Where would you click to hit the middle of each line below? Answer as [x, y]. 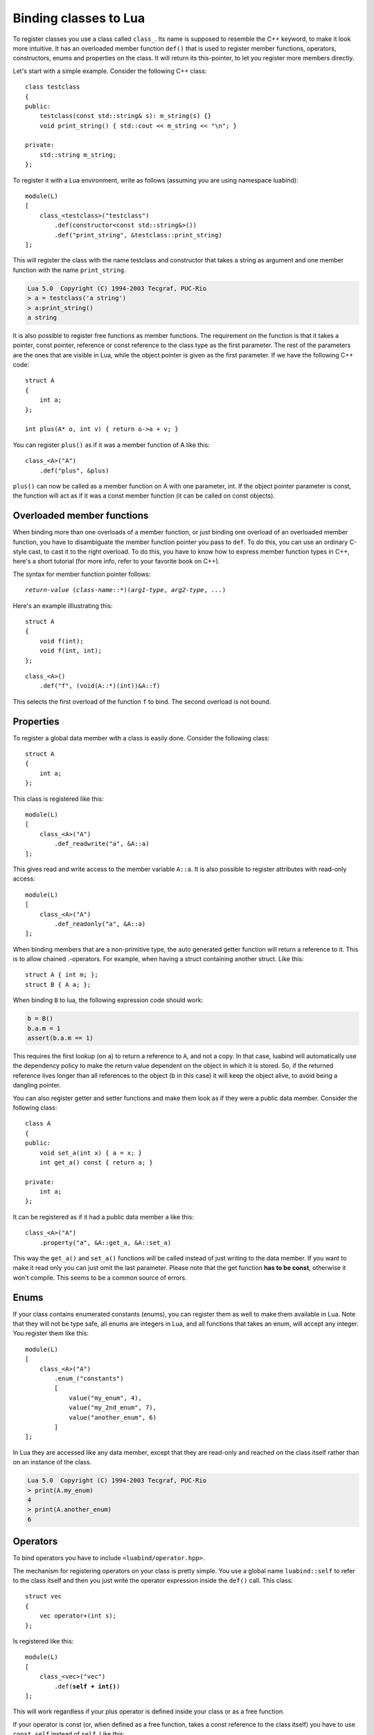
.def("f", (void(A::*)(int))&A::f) [100, 686]
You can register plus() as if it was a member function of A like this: [112, 445]
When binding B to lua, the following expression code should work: [108, 1000]
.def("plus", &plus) [74, 471]
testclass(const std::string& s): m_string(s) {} [125, 116]
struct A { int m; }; [62, 975]
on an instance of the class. [52, 1462]
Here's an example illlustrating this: [63, 606]
